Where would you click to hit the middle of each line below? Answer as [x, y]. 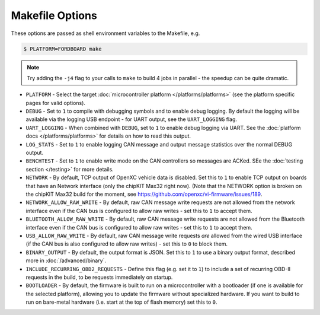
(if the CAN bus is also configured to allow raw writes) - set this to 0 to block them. [127, 244]
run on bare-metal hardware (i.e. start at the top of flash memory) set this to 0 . [121, 302]
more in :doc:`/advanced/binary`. [66, 260]
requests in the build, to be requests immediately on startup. [99, 277]
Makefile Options [54, 15]
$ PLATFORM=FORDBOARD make [63, 49]
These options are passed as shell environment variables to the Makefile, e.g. [105, 33]
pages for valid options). [56, 103]
